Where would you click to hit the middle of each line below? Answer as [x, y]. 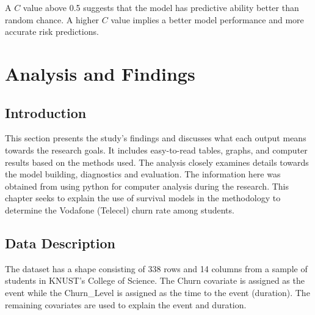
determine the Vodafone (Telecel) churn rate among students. [120, 209]
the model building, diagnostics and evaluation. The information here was [143, 174]
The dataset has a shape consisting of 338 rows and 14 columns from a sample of [156, 268]
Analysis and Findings [100, 73]
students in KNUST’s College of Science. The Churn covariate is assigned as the [155, 280]
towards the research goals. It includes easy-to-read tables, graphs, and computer [156, 150]
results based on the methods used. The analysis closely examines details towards [157, 162]
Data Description [60, 243]
